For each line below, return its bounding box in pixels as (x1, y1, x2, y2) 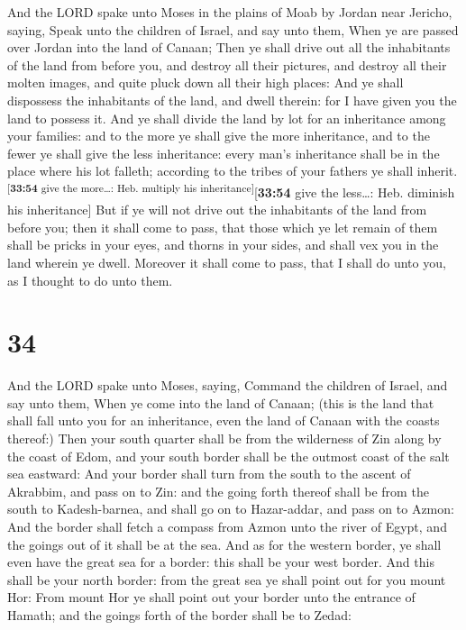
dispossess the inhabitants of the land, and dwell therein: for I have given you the (7, 90, 457, 109)
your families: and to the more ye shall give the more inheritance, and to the (7, 126, 430, 145)
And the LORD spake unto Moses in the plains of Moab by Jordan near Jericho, (7, 3, 452, 21)
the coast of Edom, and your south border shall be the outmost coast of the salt (7, 446, 450, 465)
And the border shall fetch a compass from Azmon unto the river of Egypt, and (7, 517, 447, 536)
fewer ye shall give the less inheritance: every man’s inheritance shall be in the (7, 143, 440, 162)
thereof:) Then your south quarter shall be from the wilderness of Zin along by (7, 429, 442, 448)
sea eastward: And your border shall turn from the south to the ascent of (7, 464, 411, 483)
